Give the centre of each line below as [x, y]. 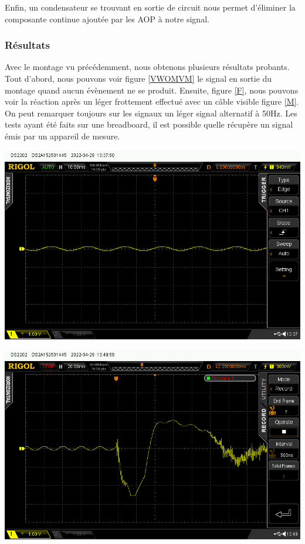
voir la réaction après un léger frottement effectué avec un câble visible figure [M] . [152, 101]
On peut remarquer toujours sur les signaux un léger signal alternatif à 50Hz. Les [151, 113]
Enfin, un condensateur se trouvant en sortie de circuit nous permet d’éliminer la [150, 7]
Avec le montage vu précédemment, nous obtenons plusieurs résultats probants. [147, 67]
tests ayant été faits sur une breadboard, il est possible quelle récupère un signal [149, 124]
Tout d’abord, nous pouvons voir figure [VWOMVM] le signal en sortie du [138, 78]
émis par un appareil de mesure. [62, 136]
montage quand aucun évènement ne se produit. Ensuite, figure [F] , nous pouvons [152, 90]
